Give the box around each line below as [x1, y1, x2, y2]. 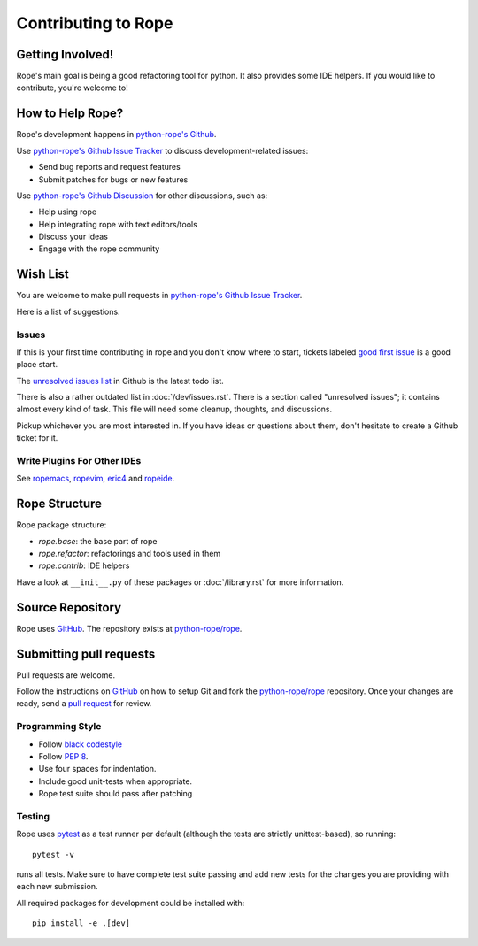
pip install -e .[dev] [32, 919, 131, 928]
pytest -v [32, 850, 74, 859]
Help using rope [38, 206, 97, 217]
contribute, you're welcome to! [16, 82, 128, 93]
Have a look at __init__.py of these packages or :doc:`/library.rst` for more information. [16, 576, 344, 588]
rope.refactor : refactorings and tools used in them [38, 549, 221, 559]
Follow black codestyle [38, 739, 123, 750]
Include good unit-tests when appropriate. [38, 775, 193, 787]
